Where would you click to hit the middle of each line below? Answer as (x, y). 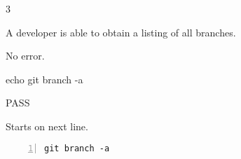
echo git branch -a (44, 79)
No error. (25, 56)
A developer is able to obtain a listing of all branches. (121, 32)
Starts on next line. (47, 126)
